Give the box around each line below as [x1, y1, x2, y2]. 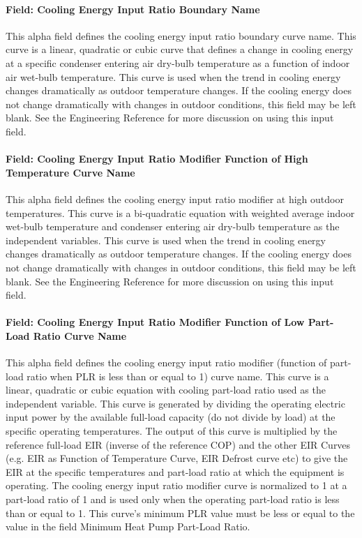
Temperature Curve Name [6, 165, 135, 179]
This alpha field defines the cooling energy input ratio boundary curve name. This [6, 28, 356, 43]
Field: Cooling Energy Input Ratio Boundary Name [6, 1, 260, 16]
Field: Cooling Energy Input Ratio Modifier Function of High [6, 151, 308, 166]
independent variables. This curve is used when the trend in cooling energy [6, 232, 326, 247]
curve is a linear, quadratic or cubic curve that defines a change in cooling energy [6, 42, 354, 57]
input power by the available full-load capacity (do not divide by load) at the [6, 410, 335, 424]
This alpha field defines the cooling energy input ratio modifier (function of [6, 355, 327, 370]
